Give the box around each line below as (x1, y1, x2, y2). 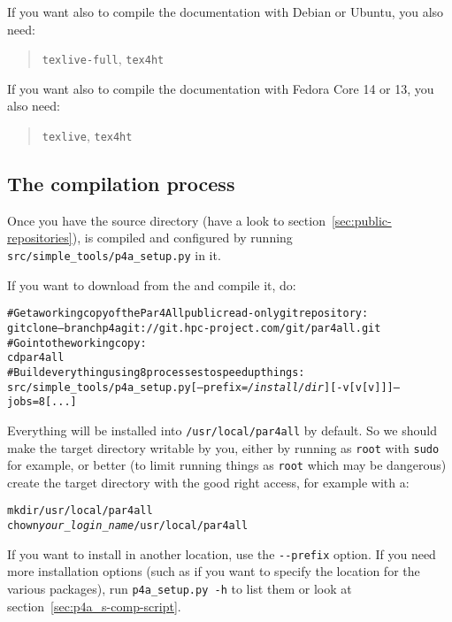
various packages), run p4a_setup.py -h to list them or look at (7, 580, 352, 598)
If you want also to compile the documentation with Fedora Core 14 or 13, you (7, 79, 434, 97)
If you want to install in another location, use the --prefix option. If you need (7, 544, 436, 563)
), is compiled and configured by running (72, 228, 293, 247)
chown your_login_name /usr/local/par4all (7, 519, 249, 533)
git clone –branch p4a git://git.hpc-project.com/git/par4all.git (7, 321, 381, 334)
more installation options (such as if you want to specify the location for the (7, 562, 420, 580)
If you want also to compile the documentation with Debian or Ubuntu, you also (7, 3, 444, 20)
